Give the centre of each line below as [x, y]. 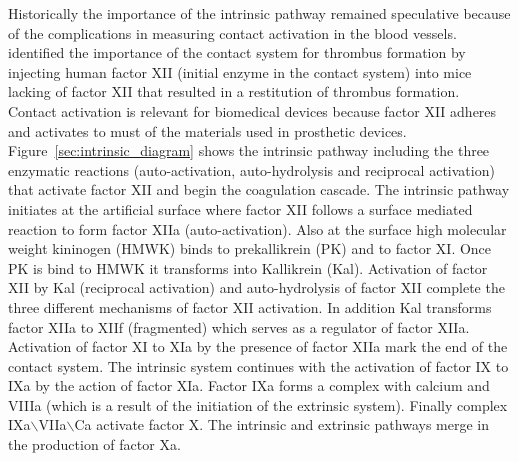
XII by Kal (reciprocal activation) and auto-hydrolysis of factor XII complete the [256, 287]
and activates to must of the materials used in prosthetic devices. [207, 130]
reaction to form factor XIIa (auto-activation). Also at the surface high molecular [257, 228]
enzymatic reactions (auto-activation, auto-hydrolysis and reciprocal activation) [251, 169]
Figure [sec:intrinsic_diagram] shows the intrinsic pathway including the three [249, 150]
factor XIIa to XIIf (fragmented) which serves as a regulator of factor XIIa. [239, 326]
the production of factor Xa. [94, 444]
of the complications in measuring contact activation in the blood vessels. [232, 32]
